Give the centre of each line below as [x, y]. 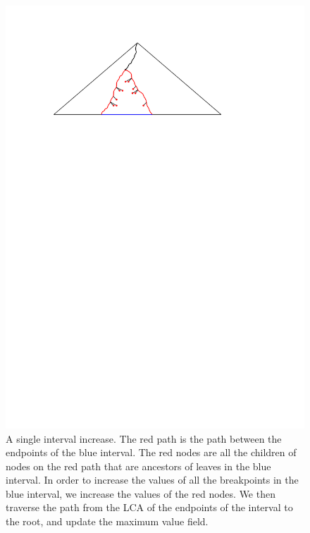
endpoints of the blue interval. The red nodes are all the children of [151, 452]
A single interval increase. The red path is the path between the [144, 438]
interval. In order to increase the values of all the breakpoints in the [152, 480]
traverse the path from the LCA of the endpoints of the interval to [149, 507]
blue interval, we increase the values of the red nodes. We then [141, 493]
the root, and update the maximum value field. [107, 521]
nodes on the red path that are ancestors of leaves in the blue [138, 466]
